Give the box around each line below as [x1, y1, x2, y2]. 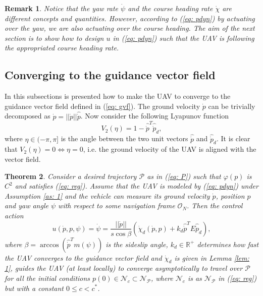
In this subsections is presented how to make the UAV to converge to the [5, 91, 231, 101]
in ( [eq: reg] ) [218, 272, 257, 283]
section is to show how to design [5, 32, 104, 43]
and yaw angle [5, 200, 48, 211]
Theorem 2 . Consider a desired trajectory [5, 170, 137, 181]
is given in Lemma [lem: [174, 252, 249, 263]
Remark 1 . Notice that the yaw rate [5, 3, 119, 13]
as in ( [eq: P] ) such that [147, 170, 221, 181]
